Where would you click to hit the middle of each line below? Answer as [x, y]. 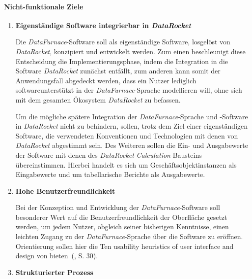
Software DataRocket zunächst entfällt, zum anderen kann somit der [118, 71]
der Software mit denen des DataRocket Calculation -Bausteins [109, 155]
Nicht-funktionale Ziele [44, 6]
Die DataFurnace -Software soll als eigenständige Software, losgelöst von [123, 42]
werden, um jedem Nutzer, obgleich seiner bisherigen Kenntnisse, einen [122, 227]
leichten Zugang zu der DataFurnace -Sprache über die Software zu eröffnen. [129, 236]
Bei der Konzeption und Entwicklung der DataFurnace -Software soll [118, 207]
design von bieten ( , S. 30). [57, 256]
